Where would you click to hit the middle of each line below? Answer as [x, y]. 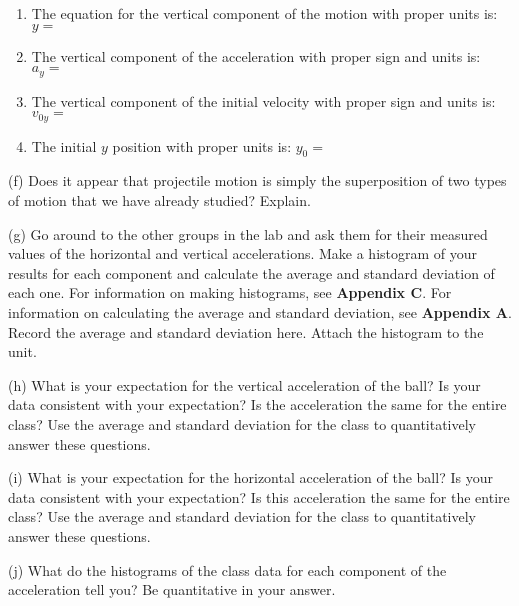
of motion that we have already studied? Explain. [159, 200]
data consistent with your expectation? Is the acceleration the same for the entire [257, 404]
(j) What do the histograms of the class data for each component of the [227, 569]
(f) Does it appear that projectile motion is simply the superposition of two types [257, 180]
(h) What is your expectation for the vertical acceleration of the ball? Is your [244, 384]
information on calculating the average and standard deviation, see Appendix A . [260, 312]
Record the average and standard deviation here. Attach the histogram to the [246, 331]
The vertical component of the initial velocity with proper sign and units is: [263, 100]
